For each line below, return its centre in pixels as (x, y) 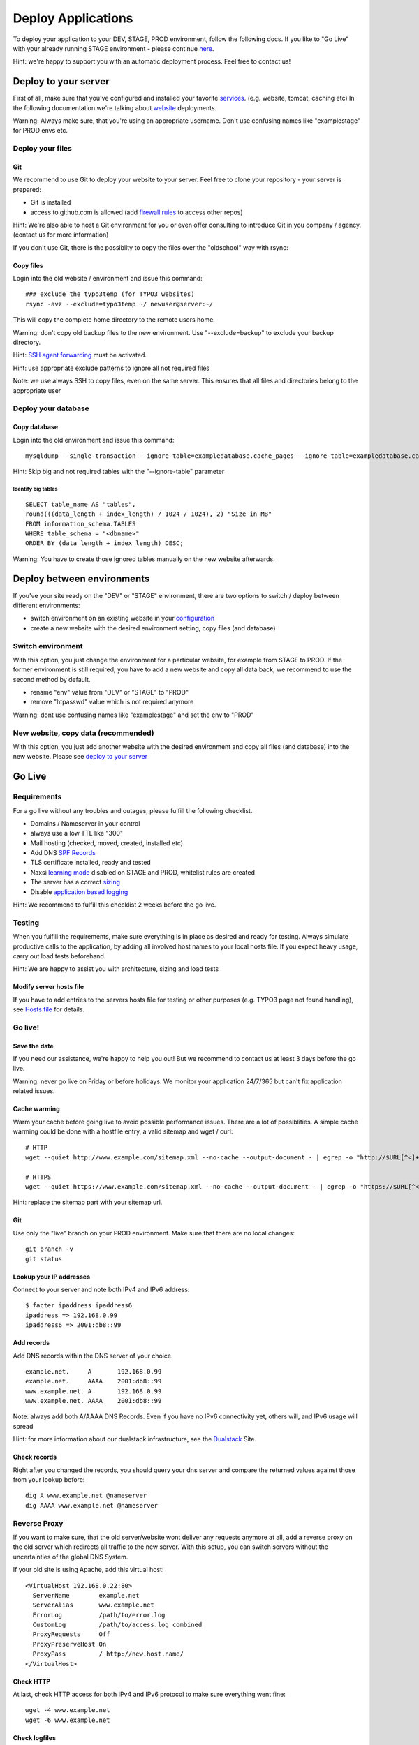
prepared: (27, 189)
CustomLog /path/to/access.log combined (117, 1625)
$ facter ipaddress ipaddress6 (79, 1306)
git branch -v (49, 1249)
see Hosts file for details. (49, 1009)
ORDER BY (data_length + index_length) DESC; (105, 543)
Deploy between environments (81, 579)
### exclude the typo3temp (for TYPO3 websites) (110, 294)
